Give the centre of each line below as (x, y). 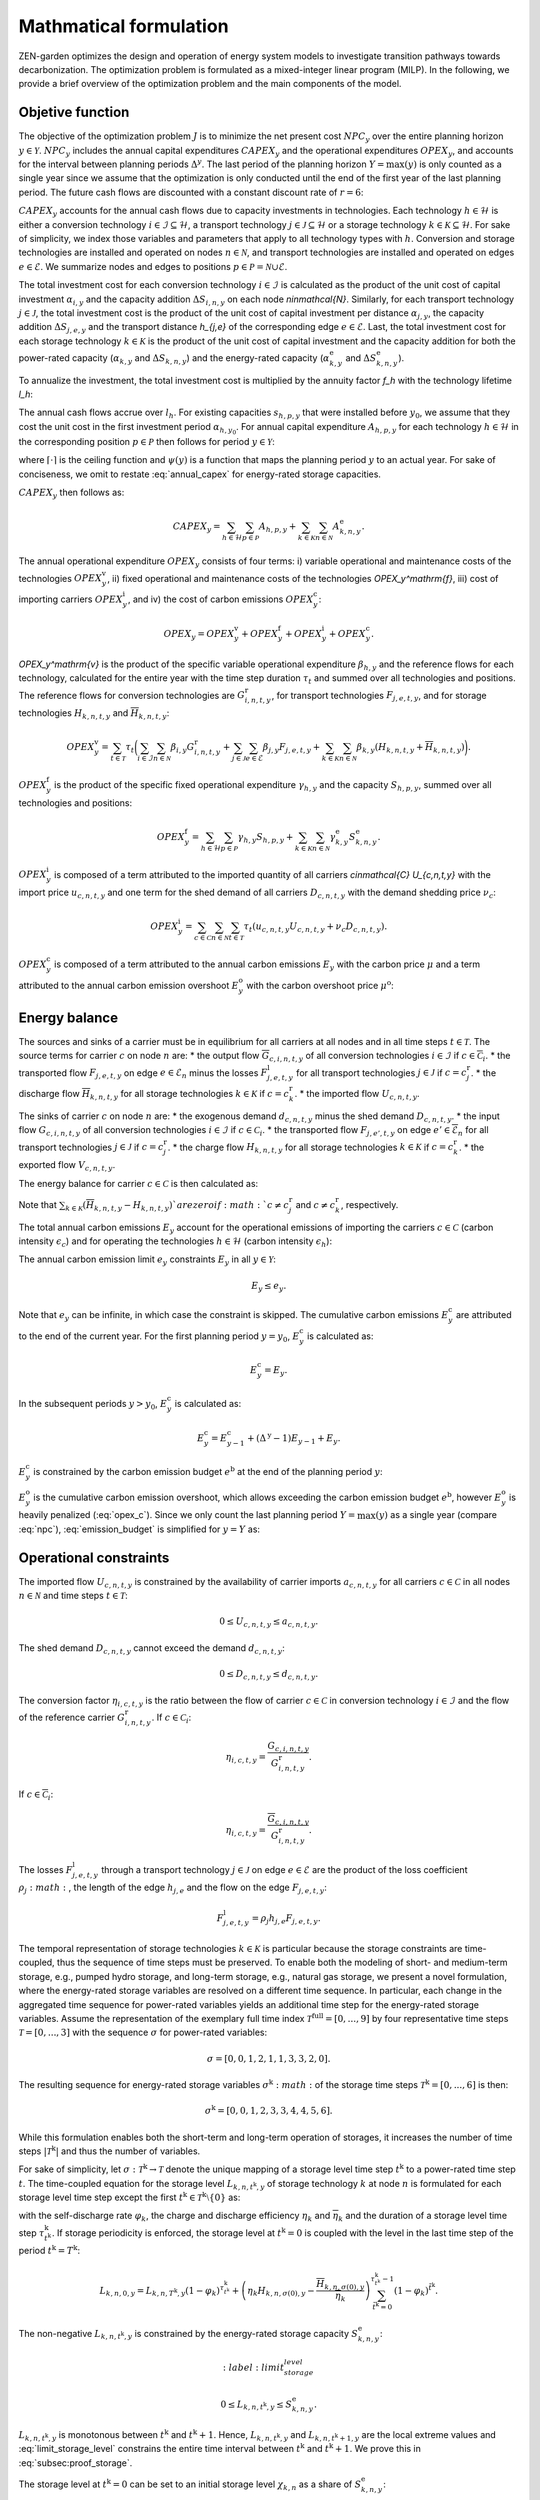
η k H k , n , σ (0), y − (280, 2292)
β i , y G (182, 748)
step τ (31, 2232)
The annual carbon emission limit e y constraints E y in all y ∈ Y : (147, 1260)
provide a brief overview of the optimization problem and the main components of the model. (210, 84)
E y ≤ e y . (269, 1287)
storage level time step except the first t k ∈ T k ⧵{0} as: (129, 2197)
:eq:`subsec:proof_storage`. (75, 2462)
